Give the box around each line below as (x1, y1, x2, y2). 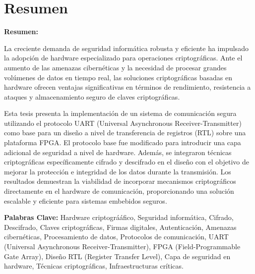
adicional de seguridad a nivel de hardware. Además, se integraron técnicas (4, 147, 232, 157)
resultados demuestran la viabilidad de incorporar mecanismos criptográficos (4, 176, 236, 186)
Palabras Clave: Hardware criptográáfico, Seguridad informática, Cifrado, (4, 212, 234, 222)
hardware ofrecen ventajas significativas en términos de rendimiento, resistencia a (4, 82, 251, 92)
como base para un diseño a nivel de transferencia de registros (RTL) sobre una (4, 127, 246, 138)
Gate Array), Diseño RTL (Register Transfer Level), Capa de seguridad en (4, 251, 231, 261)
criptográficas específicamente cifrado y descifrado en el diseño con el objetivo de (4, 157, 249, 167)
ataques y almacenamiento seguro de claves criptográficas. (4, 91, 180, 102)
